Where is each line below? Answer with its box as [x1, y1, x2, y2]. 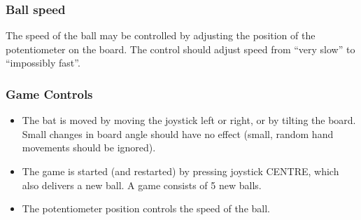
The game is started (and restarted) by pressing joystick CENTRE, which [22, 164, 339, 178]
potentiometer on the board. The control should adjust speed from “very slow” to [6, 41, 355, 56]
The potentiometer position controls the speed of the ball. [22, 201, 270, 216]
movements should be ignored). [22, 140, 156, 155]
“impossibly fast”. [6, 55, 80, 70]
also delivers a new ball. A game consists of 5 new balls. [22, 177, 262, 192]
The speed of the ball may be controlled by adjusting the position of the [6, 28, 316, 43]
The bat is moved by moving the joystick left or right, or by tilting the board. [22, 113, 356, 128]
